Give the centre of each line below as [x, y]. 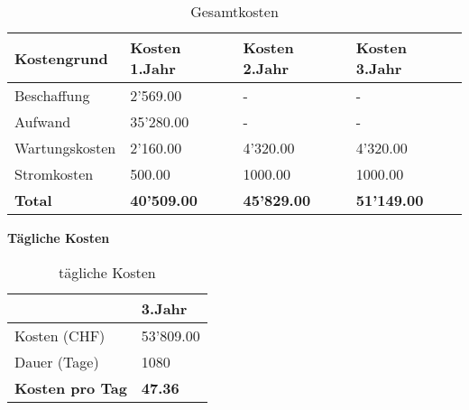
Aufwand [43, 121]
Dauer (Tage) [57, 361]
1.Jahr [153, 68]
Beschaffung [52, 95]
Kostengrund [61, 58]
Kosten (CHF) [60, 335]
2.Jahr [266, 68]
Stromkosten [54, 174]
